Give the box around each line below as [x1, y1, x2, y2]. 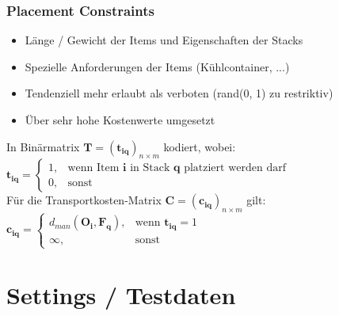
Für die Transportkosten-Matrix [6, 192, 162, 208]
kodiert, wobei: [163, 138, 236, 154]
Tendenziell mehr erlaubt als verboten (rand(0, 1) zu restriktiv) [25, 85, 333, 101]
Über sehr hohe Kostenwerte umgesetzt [25, 112, 215, 128]
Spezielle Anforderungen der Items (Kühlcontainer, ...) [25, 58, 290, 74]
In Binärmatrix [6, 138, 80, 154]
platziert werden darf [184, 162, 286, 173]
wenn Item [67, 162, 120, 173]
